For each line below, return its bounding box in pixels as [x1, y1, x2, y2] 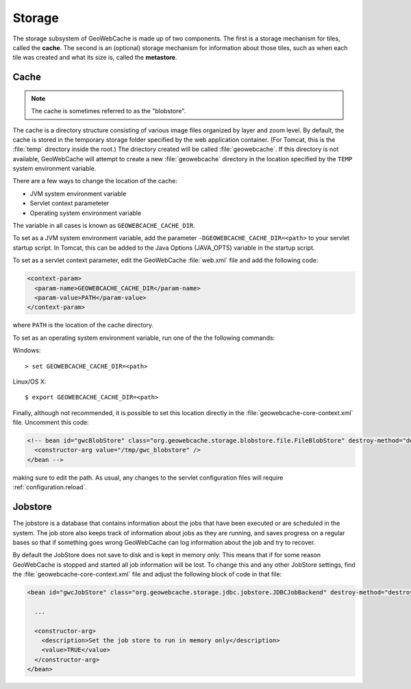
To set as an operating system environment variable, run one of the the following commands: [12, 334, 275, 342]
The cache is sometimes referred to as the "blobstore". [31, 107, 186, 115]
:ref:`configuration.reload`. [12, 483, 87, 491]
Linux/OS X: [12, 377, 47, 386]
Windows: [12, 347, 41, 355]
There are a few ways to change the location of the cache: [12, 177, 177, 185]
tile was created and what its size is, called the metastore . [12, 54, 177, 62]
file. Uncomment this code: [12, 419, 89, 427]
